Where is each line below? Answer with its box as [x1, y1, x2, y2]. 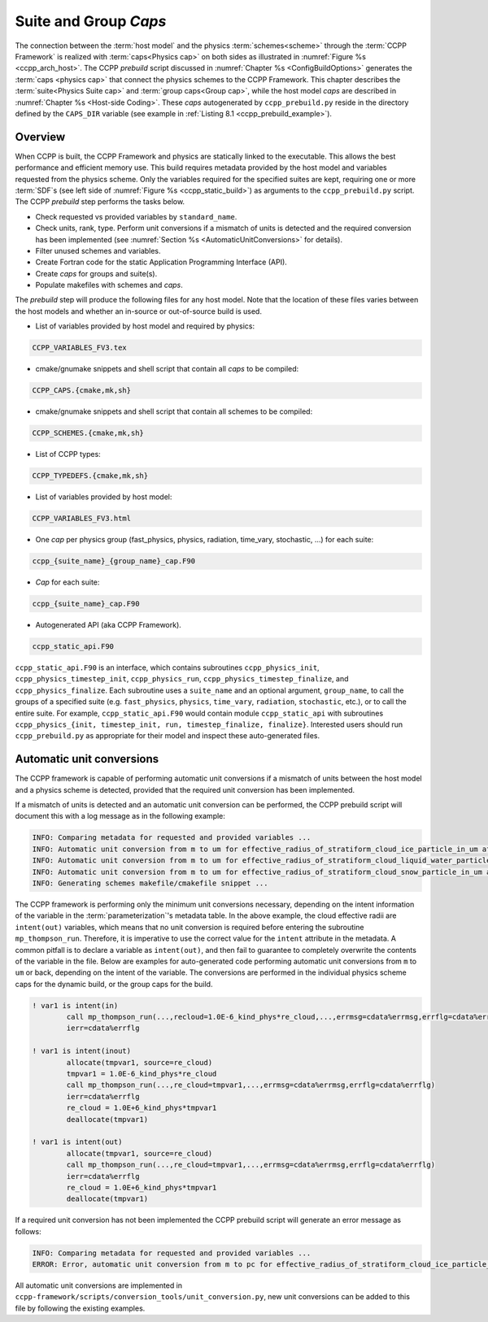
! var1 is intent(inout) [32, 1046, 132, 1056]
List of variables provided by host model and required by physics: [35, 321, 255, 331]
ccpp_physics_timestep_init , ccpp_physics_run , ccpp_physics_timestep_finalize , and [15, 674, 349, 684]
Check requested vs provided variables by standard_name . [35, 211, 237, 221]
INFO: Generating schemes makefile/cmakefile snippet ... [32, 878, 268, 888]
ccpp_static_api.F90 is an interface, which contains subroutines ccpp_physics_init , [15, 663, 320, 672]
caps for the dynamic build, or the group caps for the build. [15, 979, 213, 989]
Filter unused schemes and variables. [35, 246, 162, 255]
